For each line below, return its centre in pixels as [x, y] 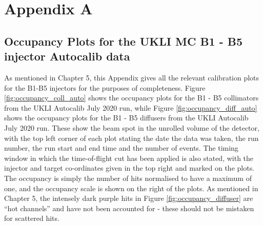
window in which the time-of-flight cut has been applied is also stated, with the [129, 158]
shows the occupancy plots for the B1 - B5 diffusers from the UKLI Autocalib [126, 118]
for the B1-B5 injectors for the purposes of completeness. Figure [105, 87]
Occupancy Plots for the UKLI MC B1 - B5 [124, 41]
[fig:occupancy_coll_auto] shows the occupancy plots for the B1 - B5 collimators [131, 98]
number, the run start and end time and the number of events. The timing [121, 148]
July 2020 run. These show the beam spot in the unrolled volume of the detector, [132, 127]
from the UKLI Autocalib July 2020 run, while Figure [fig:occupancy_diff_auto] [131, 107]
